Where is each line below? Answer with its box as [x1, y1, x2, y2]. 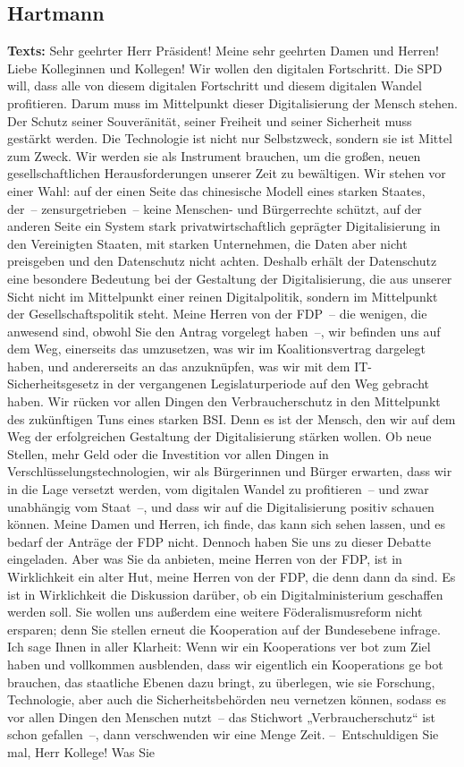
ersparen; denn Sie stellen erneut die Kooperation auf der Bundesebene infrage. [7, 619, 441, 638]
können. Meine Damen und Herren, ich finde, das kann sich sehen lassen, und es [7, 515, 445, 533]
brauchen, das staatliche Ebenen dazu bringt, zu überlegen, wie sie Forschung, [7, 672, 435, 691]
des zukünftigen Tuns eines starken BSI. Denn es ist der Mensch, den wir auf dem [7, 409, 456, 428]
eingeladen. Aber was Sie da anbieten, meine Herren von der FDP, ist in [7, 550, 402, 568]
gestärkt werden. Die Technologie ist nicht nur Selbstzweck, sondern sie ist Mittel [7, 129, 452, 148]
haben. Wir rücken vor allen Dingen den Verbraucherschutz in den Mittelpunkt [7, 392, 441, 411]
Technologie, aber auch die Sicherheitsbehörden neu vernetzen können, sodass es [7, 690, 446, 709]
